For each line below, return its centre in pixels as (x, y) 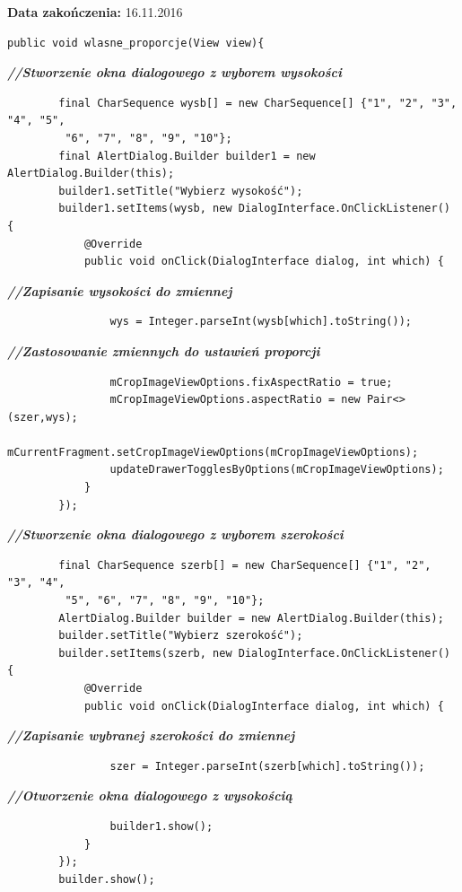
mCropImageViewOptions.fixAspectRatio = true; (251, 382)
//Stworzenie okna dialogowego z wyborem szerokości (175, 534)
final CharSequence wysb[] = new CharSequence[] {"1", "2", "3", (258, 103)
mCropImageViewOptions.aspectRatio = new (235, 400)
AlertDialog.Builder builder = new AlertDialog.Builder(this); (251, 618)
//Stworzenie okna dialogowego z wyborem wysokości (174, 72)
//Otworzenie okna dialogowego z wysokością (150, 796)
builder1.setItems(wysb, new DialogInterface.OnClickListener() (254, 209)
